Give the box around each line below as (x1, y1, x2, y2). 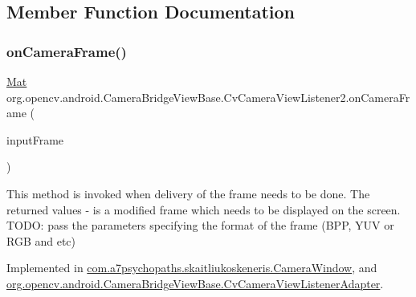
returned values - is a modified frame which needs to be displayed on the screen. (6, 201, 401, 218)
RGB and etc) (6, 232, 76, 249)
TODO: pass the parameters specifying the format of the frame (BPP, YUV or (6, 217, 394, 234)
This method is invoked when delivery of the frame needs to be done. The (6, 185, 370, 201)
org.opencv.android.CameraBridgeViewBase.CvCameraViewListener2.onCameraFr (6, 88, 410, 105)
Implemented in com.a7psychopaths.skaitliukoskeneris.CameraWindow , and (6, 259, 377, 276)
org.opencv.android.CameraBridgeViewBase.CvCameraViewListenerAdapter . (6, 275, 384, 291)
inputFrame (6, 131, 64, 148)
